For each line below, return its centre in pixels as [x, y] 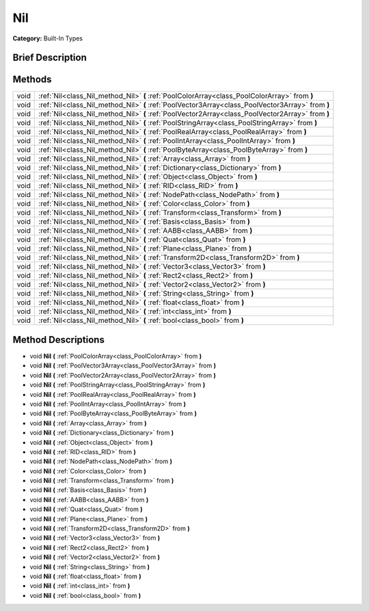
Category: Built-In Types [48, 38]
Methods [32, 80]
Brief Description [50, 58]
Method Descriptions [59, 340]
